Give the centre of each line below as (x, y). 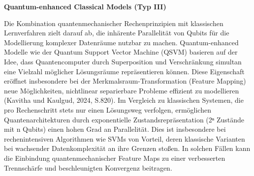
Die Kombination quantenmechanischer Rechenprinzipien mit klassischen (114, 23)
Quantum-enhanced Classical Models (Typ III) (85, 6)
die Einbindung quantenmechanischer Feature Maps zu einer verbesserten (115, 158)
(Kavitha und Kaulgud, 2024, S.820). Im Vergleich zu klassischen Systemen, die (124, 100)
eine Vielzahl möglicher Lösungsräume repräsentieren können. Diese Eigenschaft (124, 71)
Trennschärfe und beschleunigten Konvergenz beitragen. (88, 167)
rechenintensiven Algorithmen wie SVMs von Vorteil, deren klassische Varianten (125, 138)
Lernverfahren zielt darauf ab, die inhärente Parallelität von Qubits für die (117, 33)
